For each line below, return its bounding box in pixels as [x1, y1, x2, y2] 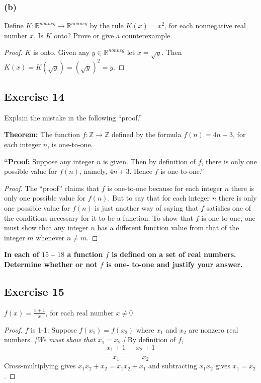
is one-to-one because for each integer [107, 182, 223, 193]
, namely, [79, 166, 108, 176]
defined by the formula [111, 129, 182, 140]
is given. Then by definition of [103, 156, 196, 166]
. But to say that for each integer [108, 193, 210, 203]
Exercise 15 [4, 283, 64, 299]
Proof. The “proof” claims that [4, 182, 100, 193]
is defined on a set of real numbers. [111, 249, 236, 260]
